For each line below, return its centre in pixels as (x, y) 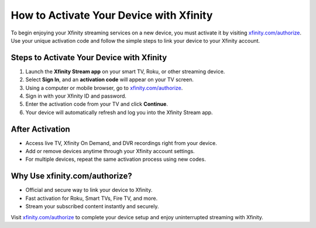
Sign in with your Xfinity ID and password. (76, 96)
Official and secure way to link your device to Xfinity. (89, 190)
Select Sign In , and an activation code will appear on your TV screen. (110, 80)
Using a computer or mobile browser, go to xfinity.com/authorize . (104, 88)
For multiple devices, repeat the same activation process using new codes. (116, 159)
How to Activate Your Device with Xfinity (112, 15)
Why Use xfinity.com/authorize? (71, 176)
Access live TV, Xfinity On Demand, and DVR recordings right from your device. (121, 143)
